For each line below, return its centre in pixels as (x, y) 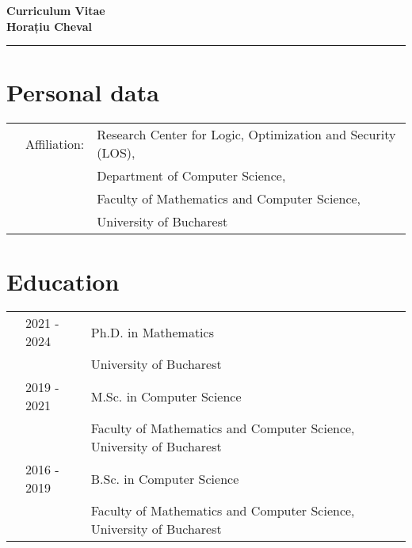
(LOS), (116, 153)
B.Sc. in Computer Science (165, 478)
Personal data (83, 92)
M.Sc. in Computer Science (166, 396)
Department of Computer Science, (191, 176)
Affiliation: (55, 143)
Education (63, 281)
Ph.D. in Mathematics (152, 332)
